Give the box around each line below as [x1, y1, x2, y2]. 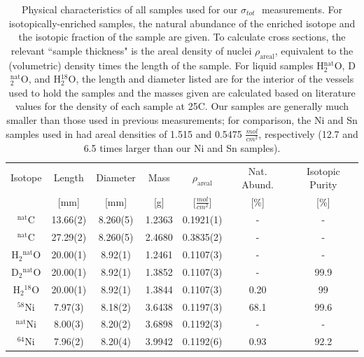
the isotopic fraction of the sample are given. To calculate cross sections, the [18, 29, 346, 44]
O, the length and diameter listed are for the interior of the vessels [68, 71, 354, 86]
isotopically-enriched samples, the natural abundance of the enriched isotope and [8, 15, 356, 30]
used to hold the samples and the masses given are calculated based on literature [8, 85, 356, 99]
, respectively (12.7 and [258, 126, 358, 141]
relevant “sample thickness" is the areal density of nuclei [10, 43, 252, 57]
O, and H [20, 71, 61, 86]
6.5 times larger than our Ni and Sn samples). [83, 140, 281, 155]
